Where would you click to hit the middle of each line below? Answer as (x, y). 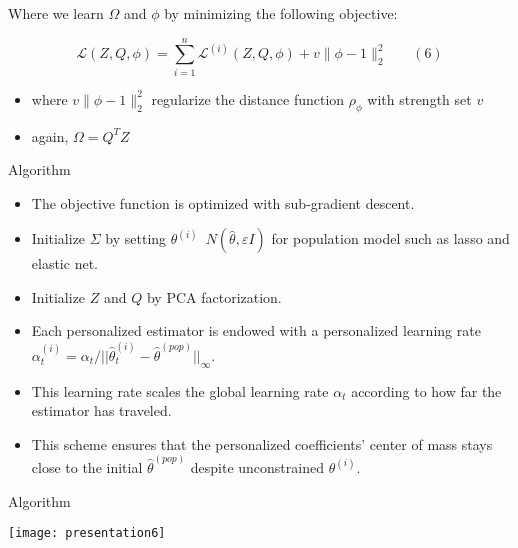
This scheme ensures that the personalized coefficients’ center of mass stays (262, 443)
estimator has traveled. (101, 410)
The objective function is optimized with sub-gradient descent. (223, 202)
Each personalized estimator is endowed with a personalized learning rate (256, 330)
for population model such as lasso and (390, 238)
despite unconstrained (257, 466)
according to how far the (426, 390)
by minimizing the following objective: (281, 13)
